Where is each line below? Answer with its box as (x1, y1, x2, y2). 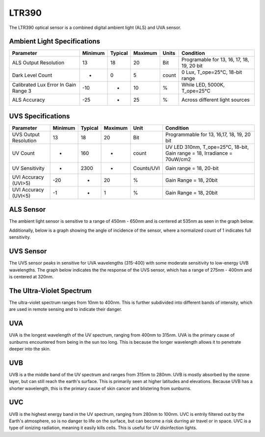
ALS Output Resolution (12, 59, 65, 66)
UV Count (12, 150, 35, 157)
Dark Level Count (12, 72, 53, 79)
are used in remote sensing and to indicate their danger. (9, 306, 122, 312)
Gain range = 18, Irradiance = (165, 150, 233, 157)
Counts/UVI (133, 164, 160, 171)
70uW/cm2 (165, 156, 191, 163)
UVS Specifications (9, 112, 70, 120)
